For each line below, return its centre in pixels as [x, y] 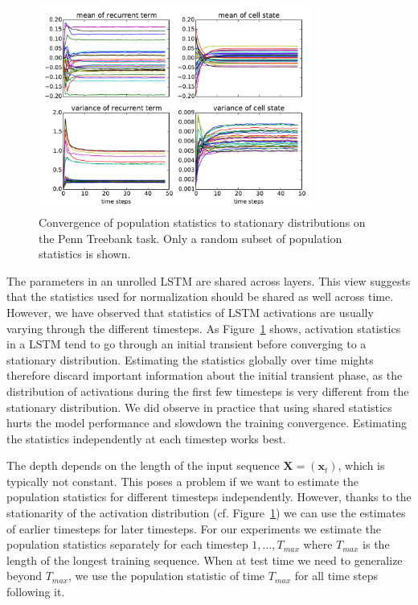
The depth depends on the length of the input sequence [143, 465]
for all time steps [336, 576]
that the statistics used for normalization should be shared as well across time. [200, 296]
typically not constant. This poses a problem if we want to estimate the [182, 481]
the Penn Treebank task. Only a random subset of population [191, 238]
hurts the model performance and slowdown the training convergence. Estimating [207, 423]
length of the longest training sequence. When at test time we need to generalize [205, 560]
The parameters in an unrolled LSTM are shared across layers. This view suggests [209, 280]
